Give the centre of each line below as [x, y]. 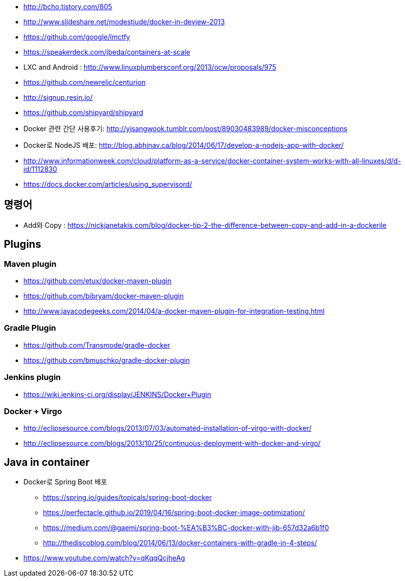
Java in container [47, 462]
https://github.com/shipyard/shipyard [83, 112]
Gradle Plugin [30, 328]
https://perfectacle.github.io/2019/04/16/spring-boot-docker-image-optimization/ [174, 513]
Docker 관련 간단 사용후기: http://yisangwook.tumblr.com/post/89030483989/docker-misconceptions [185, 129]
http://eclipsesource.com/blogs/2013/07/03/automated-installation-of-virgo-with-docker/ [168, 428]
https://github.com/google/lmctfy [77, 37]
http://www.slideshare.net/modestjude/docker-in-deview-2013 [124, 22]
